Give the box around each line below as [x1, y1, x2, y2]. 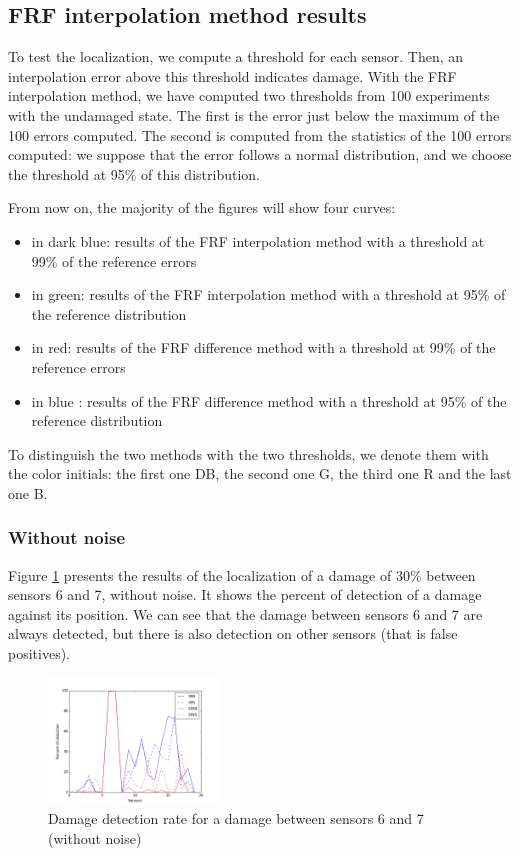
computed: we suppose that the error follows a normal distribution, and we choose [8, 144, 512, 165]
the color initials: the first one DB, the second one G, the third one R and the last [8, 463, 512, 484]
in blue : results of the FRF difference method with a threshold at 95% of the [31, 390, 507, 411]
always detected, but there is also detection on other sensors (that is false [8, 623, 458, 644]
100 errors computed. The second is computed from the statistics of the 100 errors [8, 124, 512, 145]
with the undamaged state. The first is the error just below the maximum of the [8, 104, 500, 125]
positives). [8, 643, 70, 664]
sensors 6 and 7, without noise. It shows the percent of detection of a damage [8, 584, 482, 605]
